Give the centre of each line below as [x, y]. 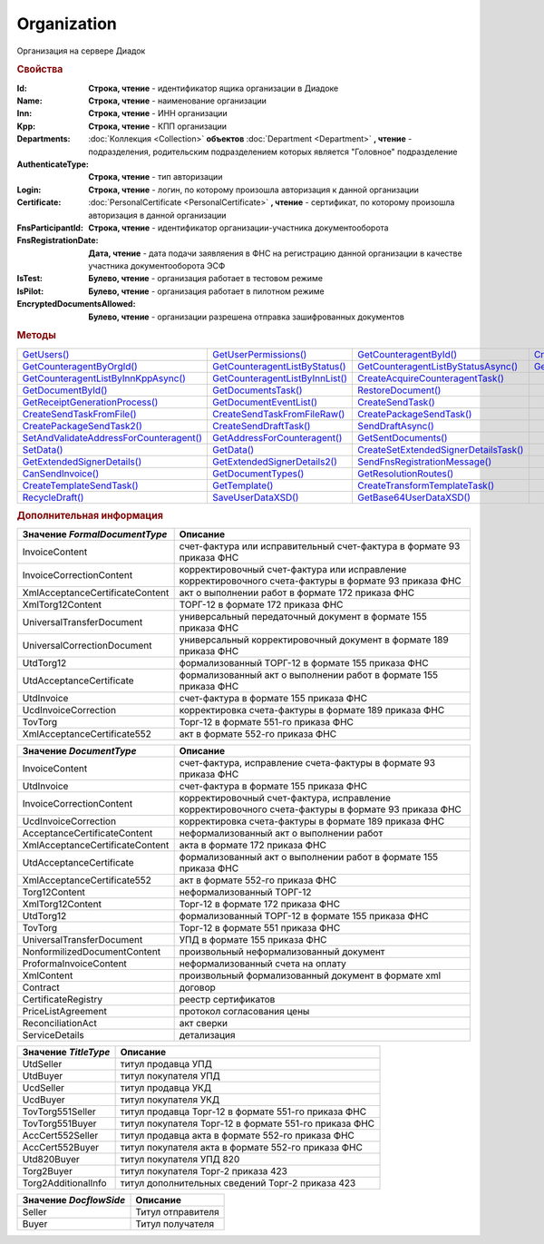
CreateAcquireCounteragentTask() [431, 378]
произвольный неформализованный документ [282, 952]
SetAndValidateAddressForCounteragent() [112, 437]
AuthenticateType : [53, 164]
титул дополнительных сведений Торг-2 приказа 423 [238, 1183]
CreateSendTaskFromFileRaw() [279, 414]
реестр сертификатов [227, 1000]
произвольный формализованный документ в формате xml [310, 975]
